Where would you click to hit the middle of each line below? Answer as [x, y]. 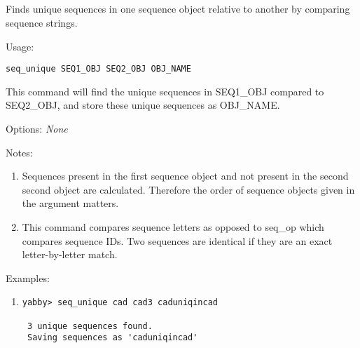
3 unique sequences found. [90, 326]
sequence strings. [42, 22]
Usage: [20, 46]
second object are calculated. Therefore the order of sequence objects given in [188, 189]
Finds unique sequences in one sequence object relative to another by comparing [178, 9]
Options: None [37, 129]
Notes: [19, 152]
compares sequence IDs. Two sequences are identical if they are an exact [177, 240]
